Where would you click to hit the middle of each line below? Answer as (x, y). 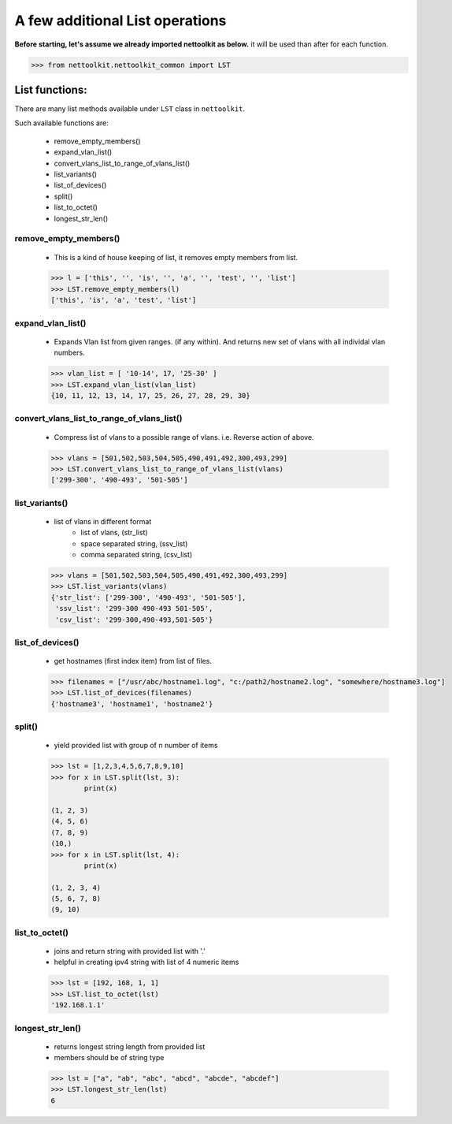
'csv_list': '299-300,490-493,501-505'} (134, 620)
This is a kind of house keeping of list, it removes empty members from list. (176, 257)
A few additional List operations (120, 20)
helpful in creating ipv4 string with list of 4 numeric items (146, 962)
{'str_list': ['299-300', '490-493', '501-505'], (148, 597)
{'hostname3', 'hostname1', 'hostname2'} (132, 704)
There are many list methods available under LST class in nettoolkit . (130, 109)
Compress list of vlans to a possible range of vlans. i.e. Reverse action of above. (184, 437)
